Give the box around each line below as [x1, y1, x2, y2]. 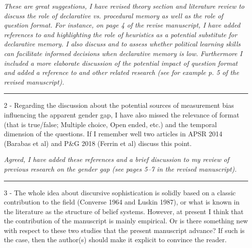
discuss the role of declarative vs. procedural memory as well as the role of [4, 10, 223, 20]
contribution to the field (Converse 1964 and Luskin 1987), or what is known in [4, 197, 240, 207]
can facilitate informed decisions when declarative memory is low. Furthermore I [4, 48, 242, 58]
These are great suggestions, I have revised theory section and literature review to [4, 1, 245, 11]
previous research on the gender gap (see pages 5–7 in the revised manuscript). [4, 163, 237, 174]
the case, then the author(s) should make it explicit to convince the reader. [4, 234, 227, 245]
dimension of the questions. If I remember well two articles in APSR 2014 [4, 129, 222, 139]
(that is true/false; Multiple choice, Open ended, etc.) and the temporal [4, 119, 217, 129]
